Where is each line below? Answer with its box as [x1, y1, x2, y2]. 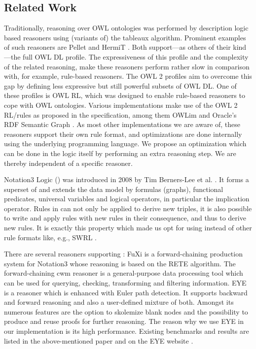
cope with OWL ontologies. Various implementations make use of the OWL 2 [4, 99, 238, 110]
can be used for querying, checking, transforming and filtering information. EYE [4, 278, 247, 288]
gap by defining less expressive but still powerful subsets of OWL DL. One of [4, 80, 237, 91]
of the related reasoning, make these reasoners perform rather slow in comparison [4, 61, 250, 71]
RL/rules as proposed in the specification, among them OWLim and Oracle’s [4, 109, 237, 120]
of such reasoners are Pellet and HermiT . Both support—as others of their [4, 42, 231, 52]
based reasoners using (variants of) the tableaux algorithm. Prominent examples [4, 32, 246, 42]
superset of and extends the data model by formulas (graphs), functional [4, 184, 223, 194]
